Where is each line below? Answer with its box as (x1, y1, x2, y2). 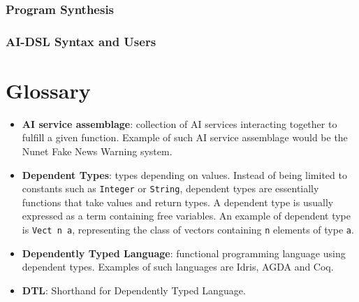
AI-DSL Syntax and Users (6, 32, 156, 50)
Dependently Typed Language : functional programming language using (22, 245, 346, 260)
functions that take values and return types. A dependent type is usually (22, 194, 334, 209)
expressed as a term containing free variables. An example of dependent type (22, 208, 351, 223)
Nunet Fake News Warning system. (22, 144, 173, 158)
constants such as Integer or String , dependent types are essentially (22, 181, 319, 196)
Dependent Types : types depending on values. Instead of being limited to (22, 167, 347, 182)
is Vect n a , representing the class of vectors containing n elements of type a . (22, 222, 354, 237)
